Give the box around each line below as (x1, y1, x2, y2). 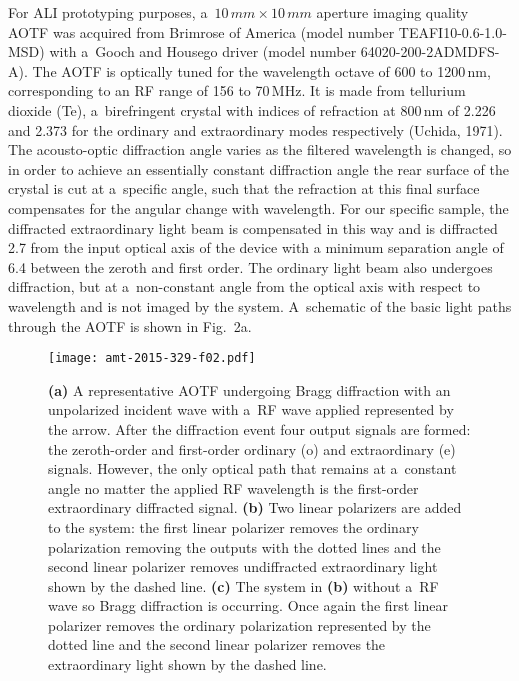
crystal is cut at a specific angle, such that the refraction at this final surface (8, 178, 480, 199)
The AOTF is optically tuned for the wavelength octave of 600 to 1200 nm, (32, 60, 491, 81)
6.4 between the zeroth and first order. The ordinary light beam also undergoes (8, 256, 493, 277)
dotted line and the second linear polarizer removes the (48, 634, 386, 655)
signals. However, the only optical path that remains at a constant (48, 458, 457, 479)
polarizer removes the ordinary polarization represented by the (48, 614, 431, 635)
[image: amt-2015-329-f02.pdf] (48, 351, 256, 366)
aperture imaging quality (316, 2, 469, 22)
